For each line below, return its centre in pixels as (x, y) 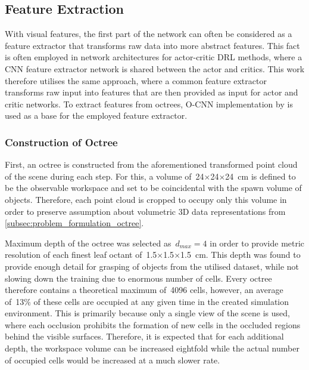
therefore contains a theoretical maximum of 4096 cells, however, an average (144, 290)
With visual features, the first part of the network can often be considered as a (149, 34)
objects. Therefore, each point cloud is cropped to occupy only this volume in (146, 199)
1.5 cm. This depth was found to (241, 255)
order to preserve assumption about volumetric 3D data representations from (145, 211)
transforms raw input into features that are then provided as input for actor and (152, 92)
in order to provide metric (257, 243)
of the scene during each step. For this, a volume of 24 (104, 176)
